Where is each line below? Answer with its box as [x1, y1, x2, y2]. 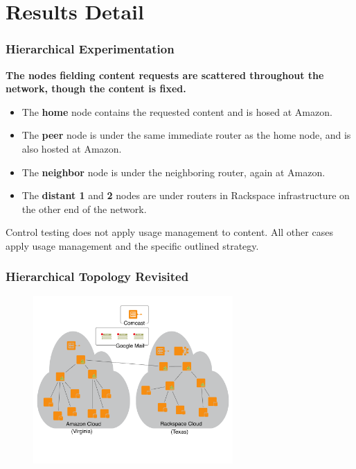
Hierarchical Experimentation [6, 40, 175, 58]
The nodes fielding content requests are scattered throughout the [6, 67, 324, 82]
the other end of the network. [21, 201, 147, 216]
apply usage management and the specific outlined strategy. [6, 238, 259, 253]
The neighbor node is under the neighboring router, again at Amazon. [21, 164, 326, 179]
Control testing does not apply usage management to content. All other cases [6, 225, 333, 239]
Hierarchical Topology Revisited [6, 268, 189, 285]
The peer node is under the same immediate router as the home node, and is [21, 128, 351, 142]
